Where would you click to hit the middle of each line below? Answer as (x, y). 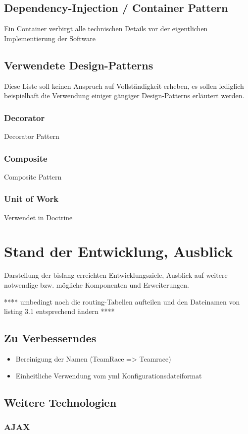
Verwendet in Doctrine (38, 217)
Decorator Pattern (32, 136)
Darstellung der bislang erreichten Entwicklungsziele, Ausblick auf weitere (116, 275)
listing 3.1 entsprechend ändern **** (59, 311)
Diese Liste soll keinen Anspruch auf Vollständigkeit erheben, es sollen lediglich (124, 86)
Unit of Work (31, 199)
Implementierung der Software (50, 38)
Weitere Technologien (60, 402)
